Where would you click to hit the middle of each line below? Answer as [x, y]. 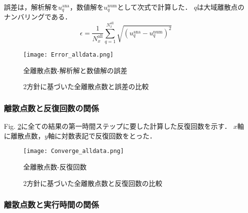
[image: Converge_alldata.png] [74, 151]
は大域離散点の [221, 7]
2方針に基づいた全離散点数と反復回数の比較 [93, 183]
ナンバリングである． [38, 17]
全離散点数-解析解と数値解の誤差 [75, 70]
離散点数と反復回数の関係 [52, 108]
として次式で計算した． [154, 7]
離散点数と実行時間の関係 [52, 205]
